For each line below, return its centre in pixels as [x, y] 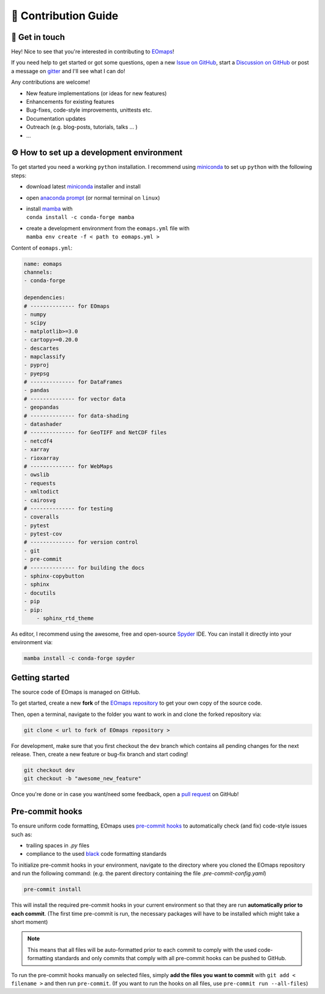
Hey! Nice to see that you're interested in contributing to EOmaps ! [93, 52]
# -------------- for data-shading [76, 416]
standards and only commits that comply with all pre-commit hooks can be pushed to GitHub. [170, 958]
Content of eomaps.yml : [42, 248]
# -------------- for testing [68, 508]
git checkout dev [49, 770]
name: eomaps [43, 264]
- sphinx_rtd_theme [65, 618]
